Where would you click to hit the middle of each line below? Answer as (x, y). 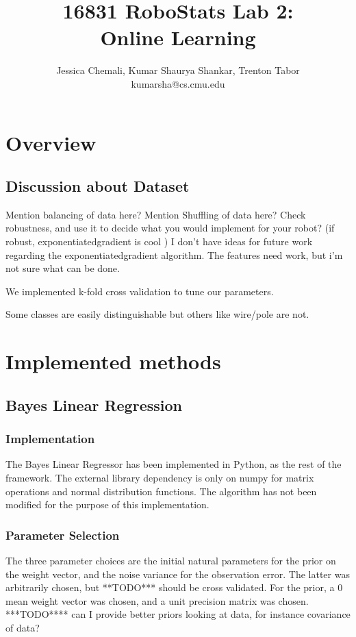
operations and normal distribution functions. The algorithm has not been (161, 491)
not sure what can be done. (63, 268)
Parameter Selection (63, 535)
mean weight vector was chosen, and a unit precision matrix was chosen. (157, 600)
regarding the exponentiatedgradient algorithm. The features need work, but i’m (174, 254)
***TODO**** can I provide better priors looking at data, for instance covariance (178, 614)
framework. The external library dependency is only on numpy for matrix (160, 478)
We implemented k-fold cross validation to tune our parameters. (140, 291)
